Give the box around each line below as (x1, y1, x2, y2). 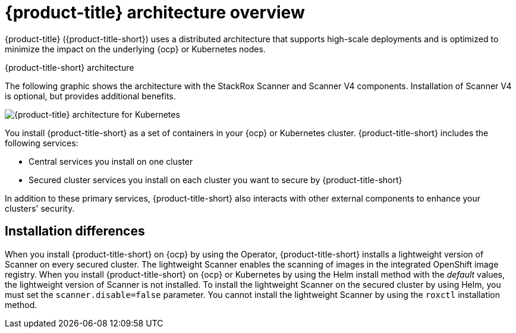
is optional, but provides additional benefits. (5, 90, 176, 101)
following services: (5, 137, 78, 148)
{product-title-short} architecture (5, 62, 134, 73)
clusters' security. (5, 203, 75, 213)
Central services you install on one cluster (29, 156, 193, 166)
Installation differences (5, 224, 145, 239)
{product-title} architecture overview (5, 2, 305, 23)
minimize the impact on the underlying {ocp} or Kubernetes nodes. (5, 43, 266, 54)
